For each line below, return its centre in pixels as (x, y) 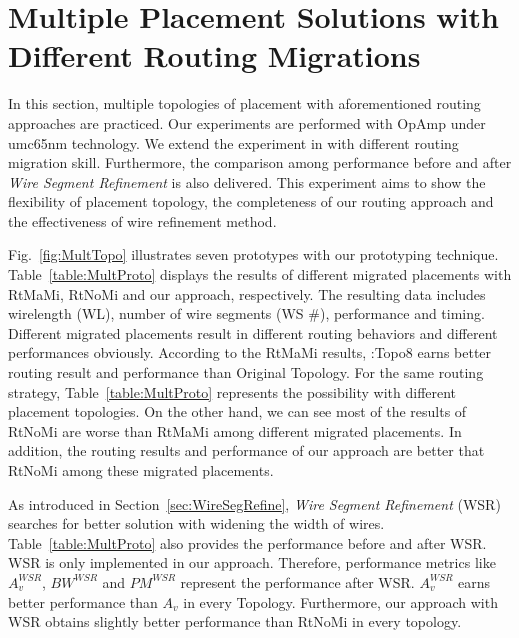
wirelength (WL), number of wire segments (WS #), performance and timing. (246, 313)
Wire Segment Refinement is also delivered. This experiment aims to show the (247, 181)
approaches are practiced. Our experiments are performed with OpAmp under (247, 122)
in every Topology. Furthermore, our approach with (340, 601)
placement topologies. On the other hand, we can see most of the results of (237, 411)
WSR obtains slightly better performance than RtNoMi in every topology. (235, 621)
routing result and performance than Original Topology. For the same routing (246, 372)
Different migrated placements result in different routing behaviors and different (253, 332)
